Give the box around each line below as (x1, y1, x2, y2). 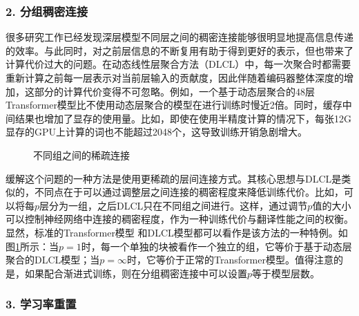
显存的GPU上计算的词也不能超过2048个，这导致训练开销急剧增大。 (6, 124, 308, 139)
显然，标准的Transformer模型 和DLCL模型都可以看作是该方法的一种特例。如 (6, 225, 348, 239)
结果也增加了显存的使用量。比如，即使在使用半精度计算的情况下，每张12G (14, 111, 351, 125)
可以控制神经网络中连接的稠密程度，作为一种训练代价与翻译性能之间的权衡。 (6, 212, 353, 226)
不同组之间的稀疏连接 (33, 147, 130, 162)
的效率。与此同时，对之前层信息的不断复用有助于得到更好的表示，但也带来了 (6, 43, 353, 57)
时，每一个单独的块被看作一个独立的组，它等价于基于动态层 (81, 239, 352, 253)
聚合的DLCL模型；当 (6, 252, 100, 267)
